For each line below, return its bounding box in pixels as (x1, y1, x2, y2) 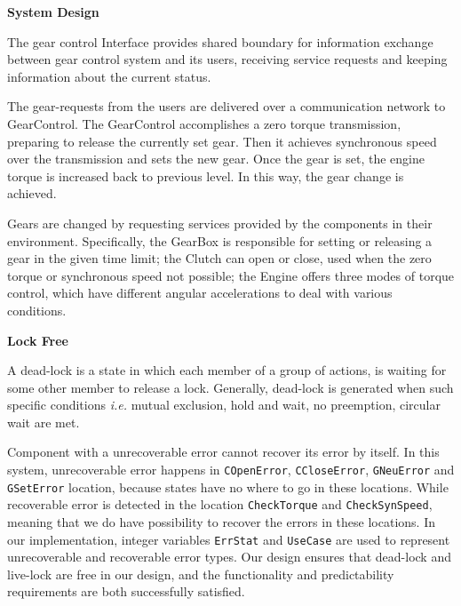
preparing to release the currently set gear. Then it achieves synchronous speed (7, 132, 437, 150)
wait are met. (7, 412, 80, 431)
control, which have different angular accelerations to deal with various (7, 283, 393, 302)
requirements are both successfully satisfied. (7, 582, 245, 601)
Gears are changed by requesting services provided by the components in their (7, 213, 433, 232)
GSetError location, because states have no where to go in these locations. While (7, 477, 449, 496)
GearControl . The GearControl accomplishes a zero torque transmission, (7, 114, 401, 132)
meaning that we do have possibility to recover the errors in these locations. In (7, 513, 435, 531)
